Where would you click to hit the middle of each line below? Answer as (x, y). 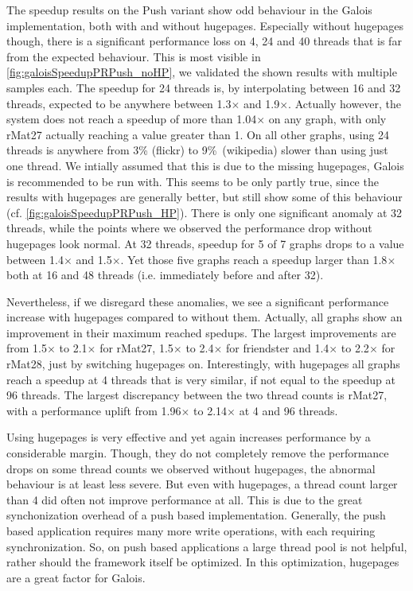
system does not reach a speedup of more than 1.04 (132, 119)
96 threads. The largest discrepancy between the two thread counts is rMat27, (197, 395)
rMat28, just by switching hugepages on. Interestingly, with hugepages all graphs (203, 364)
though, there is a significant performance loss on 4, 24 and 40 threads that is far (204, 41)
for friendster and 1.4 (277, 348)
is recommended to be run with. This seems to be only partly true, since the (193, 181)
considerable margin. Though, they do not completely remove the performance (198, 453)
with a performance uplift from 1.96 (94, 410)
